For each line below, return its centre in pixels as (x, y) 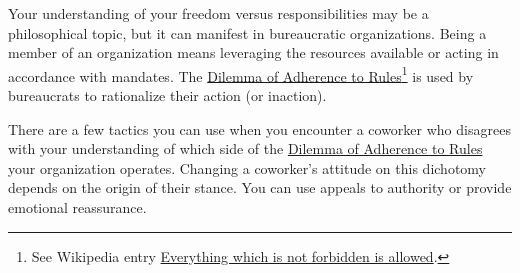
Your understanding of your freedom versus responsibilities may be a (218, 13)
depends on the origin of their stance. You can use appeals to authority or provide (260, 187)
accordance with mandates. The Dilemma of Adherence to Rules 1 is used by (241, 74)
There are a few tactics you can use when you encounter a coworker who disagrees (259, 128)
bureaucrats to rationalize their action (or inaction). (167, 95)
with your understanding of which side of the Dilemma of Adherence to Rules (245, 148)
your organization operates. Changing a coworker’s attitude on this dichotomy (247, 167)
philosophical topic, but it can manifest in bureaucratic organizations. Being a (247, 32)
